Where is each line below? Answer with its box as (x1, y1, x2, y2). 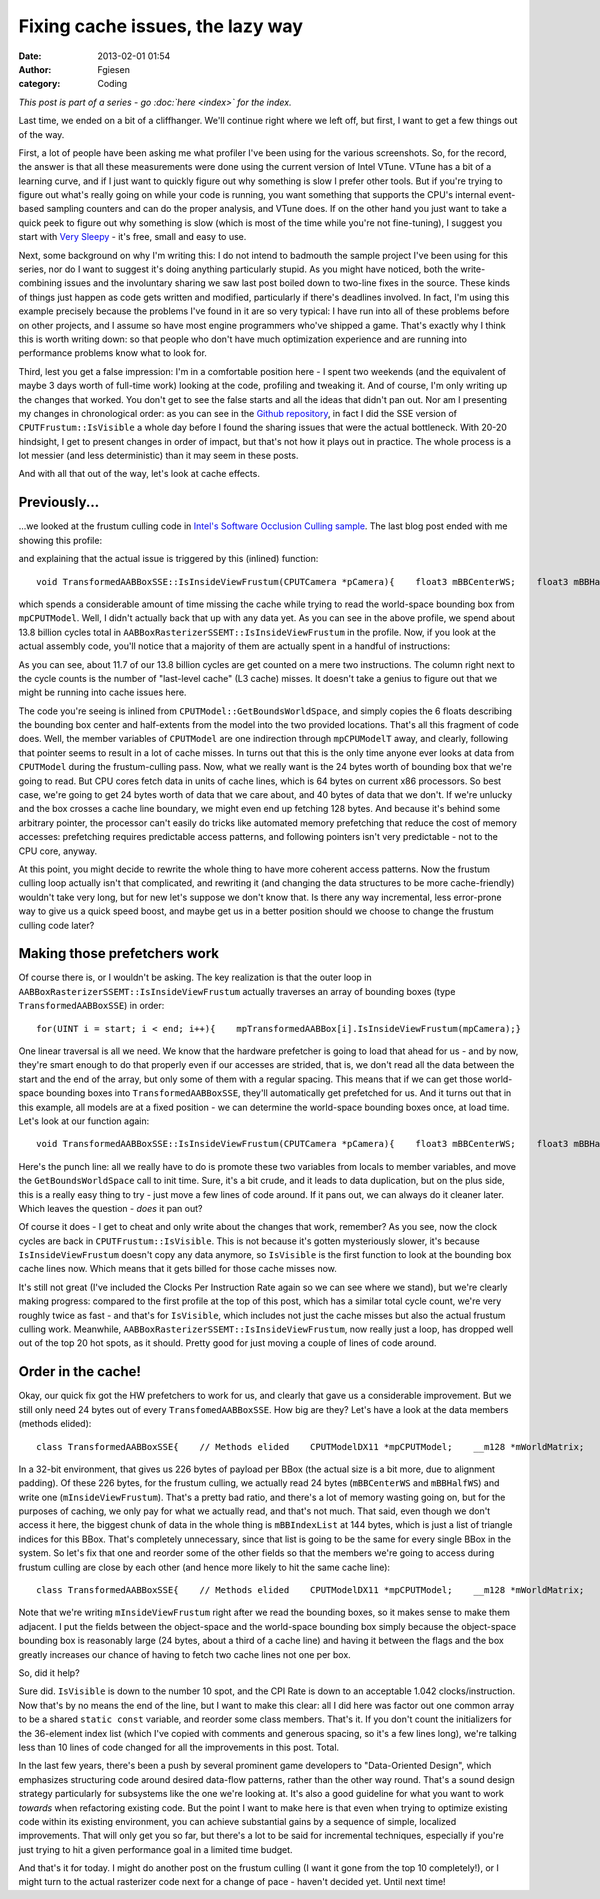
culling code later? (18, 919, 95, 931)
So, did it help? (18, 1666, 80, 1679)
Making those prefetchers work (18, 945, 220, 962)
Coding (97, 78, 128, 90)
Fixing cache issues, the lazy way (18, 15, 304, 37)
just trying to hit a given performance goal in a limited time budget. (18, 1843, 294, 1855)
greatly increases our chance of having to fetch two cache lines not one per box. (18, 1648, 352, 1660)
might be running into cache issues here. (18, 686, 187, 699)
